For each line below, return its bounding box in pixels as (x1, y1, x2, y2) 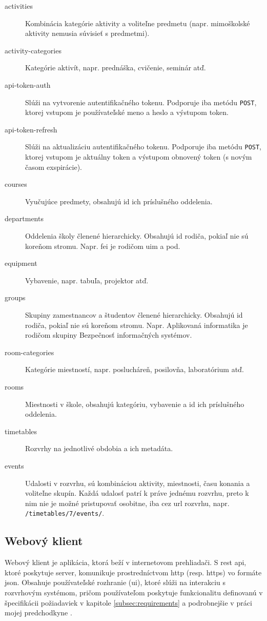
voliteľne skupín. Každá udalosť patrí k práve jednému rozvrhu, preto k (25, 488, 249, 498)
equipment (5, 258, 37, 268)
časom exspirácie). (25, 161, 83, 172)
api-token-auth (5, 79, 51, 90)
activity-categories (5, 45, 61, 55)
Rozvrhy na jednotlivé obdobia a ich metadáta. (25, 443, 173, 454)
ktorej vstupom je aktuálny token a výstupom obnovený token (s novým (25, 151, 252, 162)
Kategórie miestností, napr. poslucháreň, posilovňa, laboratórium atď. (25, 364, 244, 375)
